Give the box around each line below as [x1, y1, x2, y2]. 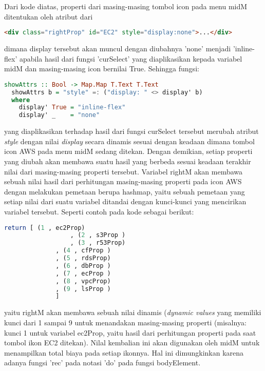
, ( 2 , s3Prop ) [70, 231, 126, 239]
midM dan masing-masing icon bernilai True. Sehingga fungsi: [4, 63, 199, 74]
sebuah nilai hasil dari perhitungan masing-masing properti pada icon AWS [4, 176, 242, 187]
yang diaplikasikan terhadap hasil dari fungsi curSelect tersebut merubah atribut [4, 126, 259, 136]
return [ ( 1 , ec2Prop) [4, 224, 85, 231]
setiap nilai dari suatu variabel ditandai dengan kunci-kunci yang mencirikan [4, 196, 247, 207]
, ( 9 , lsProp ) [55, 285, 111, 292]
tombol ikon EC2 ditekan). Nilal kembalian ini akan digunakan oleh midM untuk [4, 337, 260, 348]
